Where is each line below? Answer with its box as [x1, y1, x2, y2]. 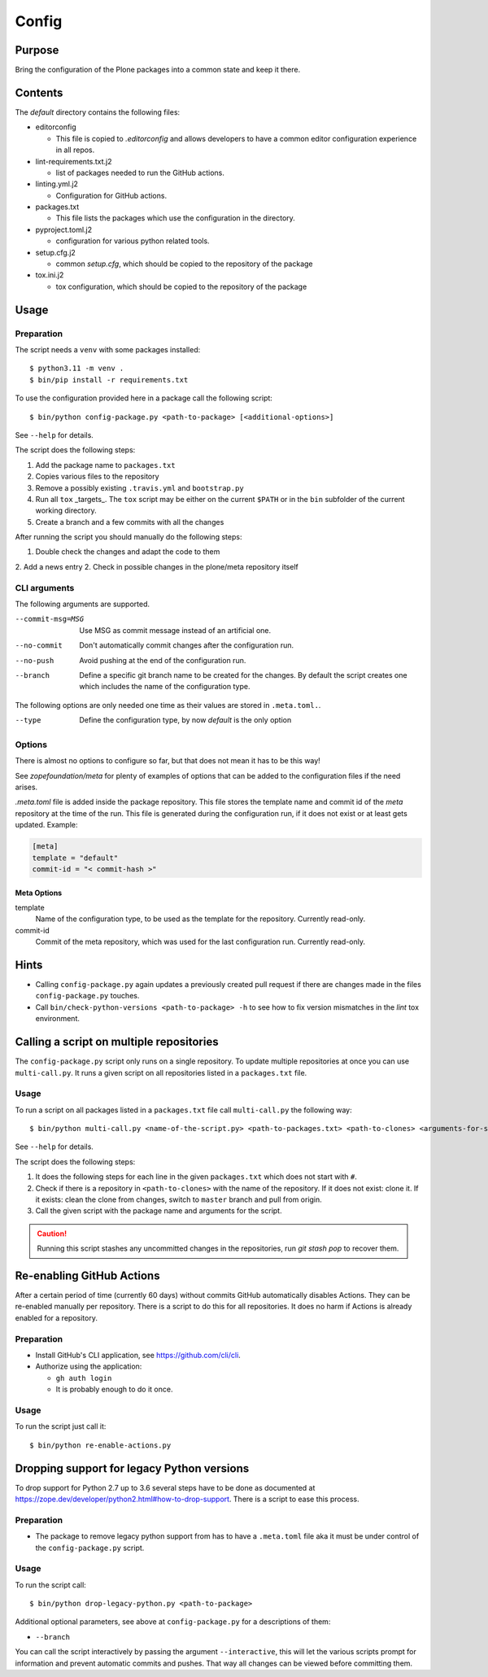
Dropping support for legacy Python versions [15, 1461, 250, 1475]
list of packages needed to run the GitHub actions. [55, 168, 225, 177]
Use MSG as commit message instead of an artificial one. [79, 625, 272, 635]
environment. [35, 1014, 81, 1024]
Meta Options [15, 888, 63, 897]
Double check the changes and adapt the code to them [35, 547, 220, 557]
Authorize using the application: [35, 1361, 142, 1371]
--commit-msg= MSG [15, 614, 85, 624]
